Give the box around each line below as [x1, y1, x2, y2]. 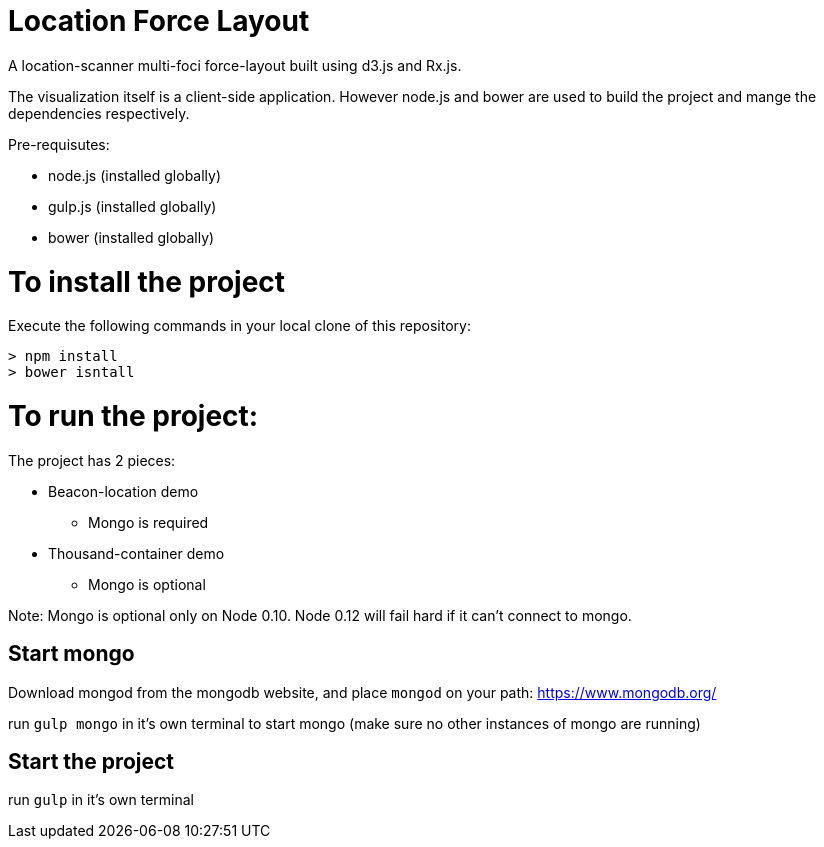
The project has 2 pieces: [8, 451, 176, 469]
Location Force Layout [8, 4, 310, 38]
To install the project [8, 264, 286, 299]
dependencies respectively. [8, 104, 190, 122]
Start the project [8, 749, 175, 775]
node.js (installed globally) [48, 166, 222, 184]
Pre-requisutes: [8, 135, 110, 153]
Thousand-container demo [48, 544, 225, 562]
